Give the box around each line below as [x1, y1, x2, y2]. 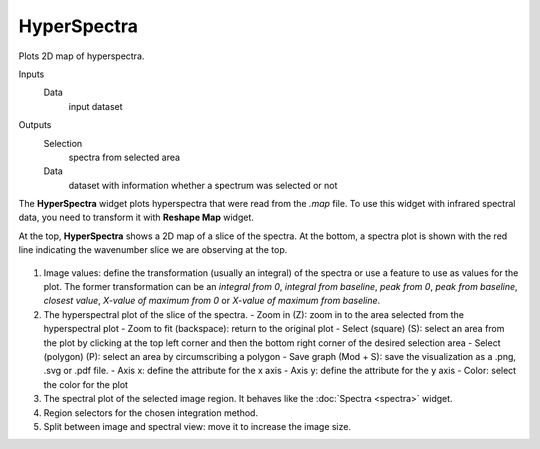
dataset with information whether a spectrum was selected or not [68, 179, 338, 191]
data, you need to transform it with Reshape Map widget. [18, 211, 255, 224]
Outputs [18, 119, 52, 131]
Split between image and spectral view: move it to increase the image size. [43, 420, 352, 432]
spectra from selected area [68, 151, 180, 163]
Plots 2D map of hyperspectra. [18, 50, 145, 62]
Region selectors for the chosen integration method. [43, 406, 259, 419]
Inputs [18, 68, 45, 80]
